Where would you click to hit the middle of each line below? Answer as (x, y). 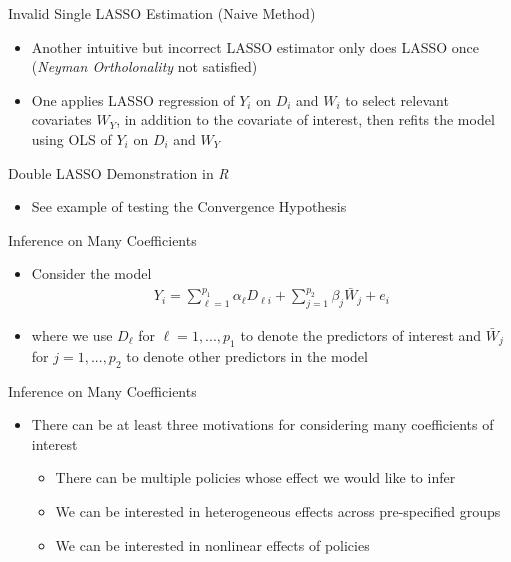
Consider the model (91, 273)
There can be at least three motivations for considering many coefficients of (262, 424)
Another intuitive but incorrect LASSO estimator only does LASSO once (255, 46)
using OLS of (71, 138)
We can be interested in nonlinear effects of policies (212, 544)
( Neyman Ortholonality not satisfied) (144, 66)
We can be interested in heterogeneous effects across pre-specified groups (278, 510)
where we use (72, 334)
